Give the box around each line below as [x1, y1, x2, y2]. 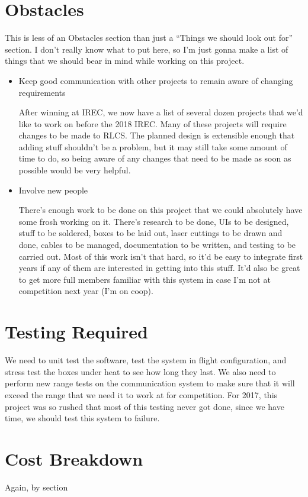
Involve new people [18, 183, 88, 196]
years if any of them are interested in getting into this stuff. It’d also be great [18, 262, 300, 274]
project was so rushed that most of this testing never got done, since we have [5, 400, 284, 412]
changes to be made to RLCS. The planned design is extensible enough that [18, 129, 295, 141]
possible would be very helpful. [18, 164, 131, 176]
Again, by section [5, 480, 68, 493]
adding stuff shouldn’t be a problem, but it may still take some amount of [18, 140, 287, 153]
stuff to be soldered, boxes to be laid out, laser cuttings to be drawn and [18, 227, 283, 239]
